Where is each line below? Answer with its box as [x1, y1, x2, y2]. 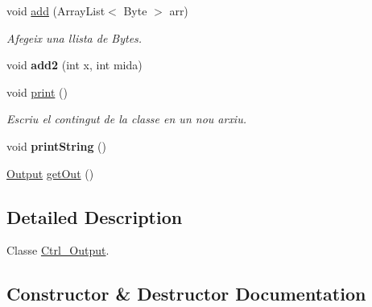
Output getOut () [6, 164, 94, 181]
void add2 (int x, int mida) [6, 56, 143, 73]
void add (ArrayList [6, 2, 105, 19]
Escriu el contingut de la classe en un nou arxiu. [6, 110, 246, 127]
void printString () [6, 137, 107, 154]
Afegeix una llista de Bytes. [6, 29, 143, 46]
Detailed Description [6, 204, 183, 229]
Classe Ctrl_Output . [6, 242, 110, 259]
